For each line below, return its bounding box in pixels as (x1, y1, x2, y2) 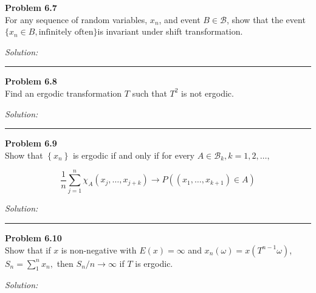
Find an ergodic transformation (5, 86, 122, 99)
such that (132, 86, 167, 99)
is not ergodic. (181, 86, 234, 99)
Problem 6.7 (5, 1, 57, 13)
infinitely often (38, 28, 94, 37)
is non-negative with (61, 243, 137, 256)
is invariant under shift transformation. (97, 25, 243, 38)
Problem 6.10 (5, 232, 62, 244)
